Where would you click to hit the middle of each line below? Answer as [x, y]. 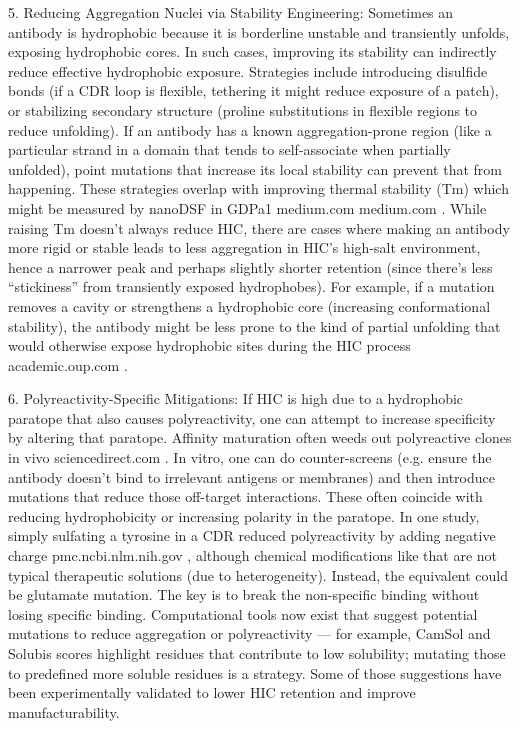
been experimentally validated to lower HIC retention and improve [212, 692]
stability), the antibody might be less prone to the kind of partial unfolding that [254, 325]
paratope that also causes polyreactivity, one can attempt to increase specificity [252, 417]
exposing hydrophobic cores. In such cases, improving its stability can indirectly [252, 51]
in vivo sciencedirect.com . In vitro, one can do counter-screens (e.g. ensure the [250, 457]
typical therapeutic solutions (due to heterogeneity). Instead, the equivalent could [258, 574]
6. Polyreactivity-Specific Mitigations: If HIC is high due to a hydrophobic [236, 398]
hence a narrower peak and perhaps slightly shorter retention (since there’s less [250, 266]
